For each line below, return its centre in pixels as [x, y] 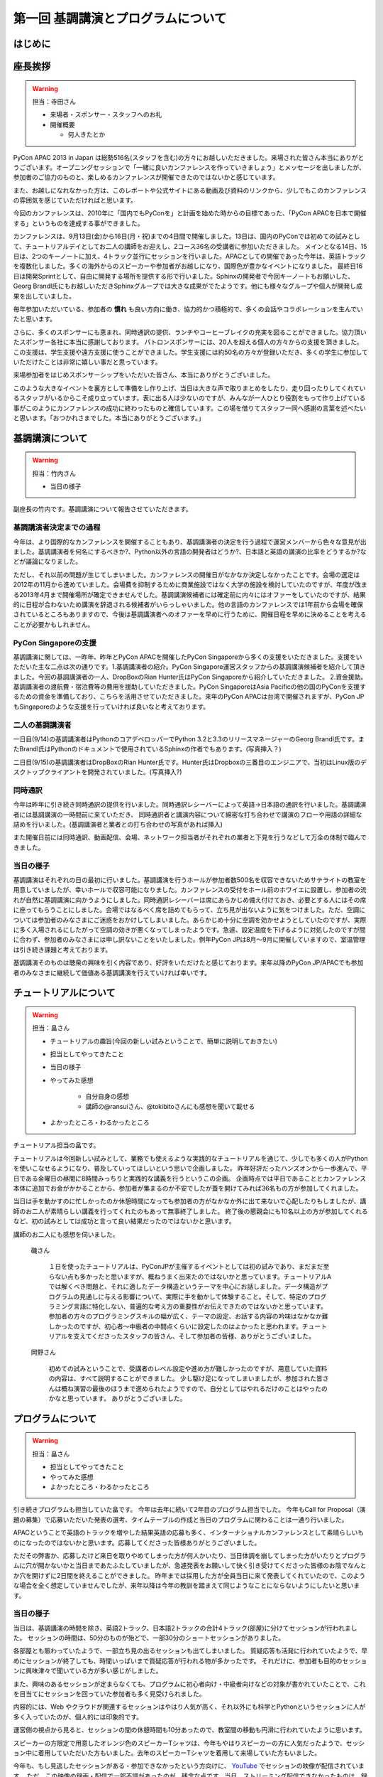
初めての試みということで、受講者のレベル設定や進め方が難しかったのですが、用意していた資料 [188, 1368]
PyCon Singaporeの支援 [55, 643]
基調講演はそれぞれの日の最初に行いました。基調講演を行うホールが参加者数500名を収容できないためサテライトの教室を [190, 880]
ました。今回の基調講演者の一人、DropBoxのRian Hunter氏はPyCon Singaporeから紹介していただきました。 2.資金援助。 [190, 677]
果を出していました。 [44, 296]
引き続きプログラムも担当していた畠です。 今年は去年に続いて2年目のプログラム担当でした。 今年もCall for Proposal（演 [189, 1510]
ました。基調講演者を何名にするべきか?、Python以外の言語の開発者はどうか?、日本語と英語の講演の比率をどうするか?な [190, 552]
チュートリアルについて [65, 993]
